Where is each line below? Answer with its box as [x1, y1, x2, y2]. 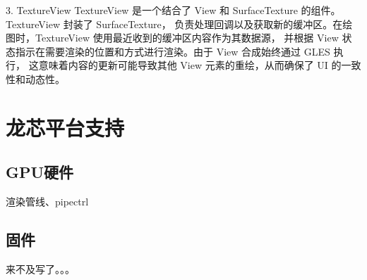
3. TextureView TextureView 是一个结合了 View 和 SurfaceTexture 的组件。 [6, 3, 341, 17]
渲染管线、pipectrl [6, 194, 89, 209]
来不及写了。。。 [6, 261, 75, 276]
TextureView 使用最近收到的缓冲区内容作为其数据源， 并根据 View [35, 30, 339, 45]
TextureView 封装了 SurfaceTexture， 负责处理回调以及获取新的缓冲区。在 [6, 16, 343, 31]
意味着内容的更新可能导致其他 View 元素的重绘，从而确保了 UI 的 [38, 58, 342, 72]
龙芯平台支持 [6, 113, 125, 141]
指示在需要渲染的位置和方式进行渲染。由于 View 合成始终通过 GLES [15, 44, 330, 58]
